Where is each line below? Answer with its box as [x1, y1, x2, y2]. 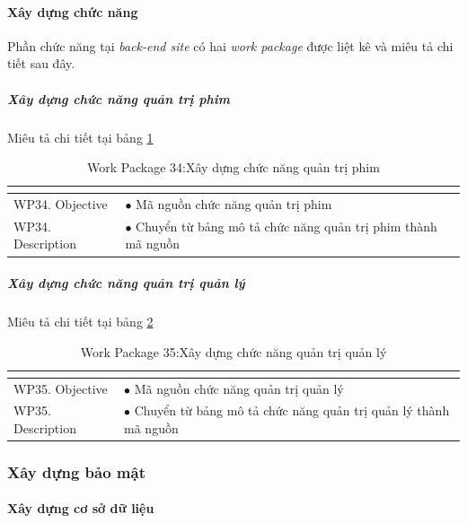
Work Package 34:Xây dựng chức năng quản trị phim [87, 158, 380, 177]
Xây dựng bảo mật [7, 460, 145, 483]
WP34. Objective [13, 194, 108, 213]
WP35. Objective [13, 379, 108, 397]
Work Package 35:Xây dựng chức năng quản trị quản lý [80, 342, 387, 361]
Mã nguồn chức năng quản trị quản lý [134, 379, 344, 397]
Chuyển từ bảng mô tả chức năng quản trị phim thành [136, 216, 437, 235]
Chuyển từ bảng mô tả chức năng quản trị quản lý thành [134, 401, 450, 420]
